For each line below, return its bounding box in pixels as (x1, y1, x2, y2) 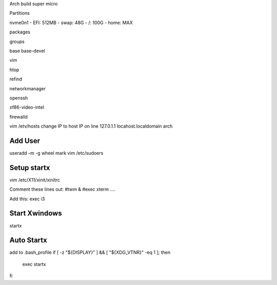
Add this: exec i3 (9, 195, 45, 202)
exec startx (22, 261, 46, 267)
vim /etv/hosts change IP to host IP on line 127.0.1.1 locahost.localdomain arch (9, 123, 173, 129)
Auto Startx (9, 236, 47, 245)
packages (9, 29, 31, 35)
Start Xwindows (9, 209, 62, 218)
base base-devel (9, 48, 46, 54)
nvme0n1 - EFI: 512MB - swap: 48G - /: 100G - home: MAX (9, 19, 133, 26)
